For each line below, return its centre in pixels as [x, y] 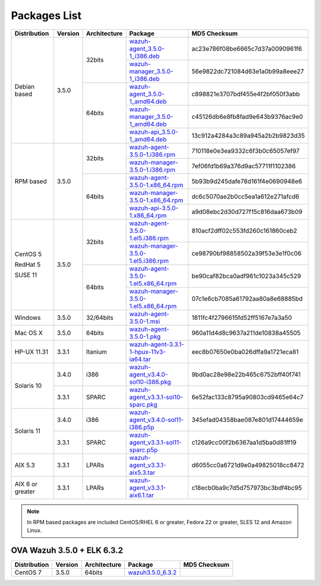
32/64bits [100, 317]
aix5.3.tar [142, 472]
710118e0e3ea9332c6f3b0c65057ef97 [246, 150]
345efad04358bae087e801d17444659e [247, 420]
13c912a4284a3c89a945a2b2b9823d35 [248, 136]
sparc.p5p [144, 450]
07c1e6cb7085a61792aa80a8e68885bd [247, 298]
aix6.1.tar [141, 495]
